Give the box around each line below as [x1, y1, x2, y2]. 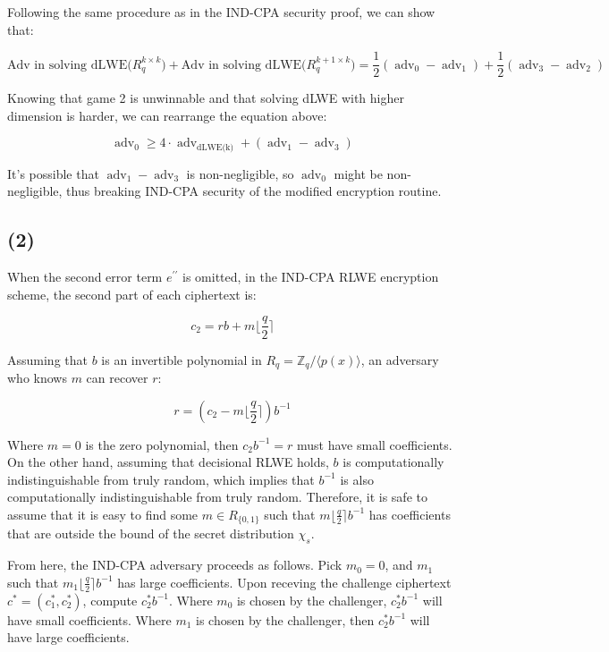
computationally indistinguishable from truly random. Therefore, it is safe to [7, 487, 427, 506]
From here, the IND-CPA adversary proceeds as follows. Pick [7, 555, 343, 574]
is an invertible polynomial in [101, 350, 262, 368]
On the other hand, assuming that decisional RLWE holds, [7, 453, 329, 471]
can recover [86, 368, 148, 386]
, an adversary [360, 350, 439, 368]
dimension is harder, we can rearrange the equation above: [7, 106, 327, 124]
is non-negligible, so [186, 164, 294, 182]
